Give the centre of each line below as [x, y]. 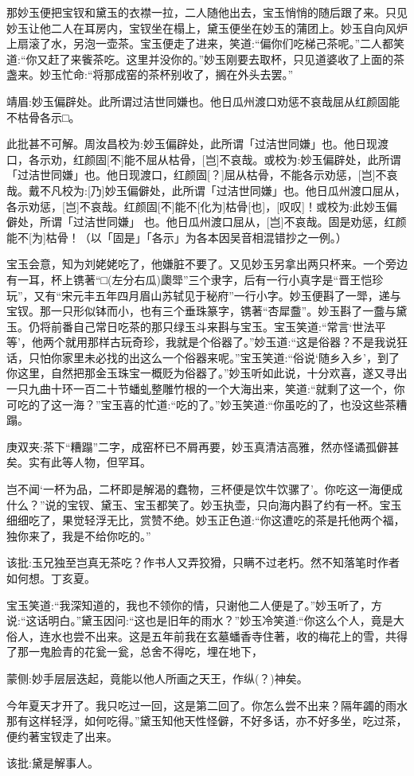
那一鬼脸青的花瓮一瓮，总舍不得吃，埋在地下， [140, 651]
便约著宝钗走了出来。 [62, 736]
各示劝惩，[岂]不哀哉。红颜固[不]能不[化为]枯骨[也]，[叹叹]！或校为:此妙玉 [196, 206]
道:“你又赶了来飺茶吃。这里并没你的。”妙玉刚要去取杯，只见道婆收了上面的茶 [206, 58]
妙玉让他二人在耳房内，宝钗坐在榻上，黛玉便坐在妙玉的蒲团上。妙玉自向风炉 [207, 27]
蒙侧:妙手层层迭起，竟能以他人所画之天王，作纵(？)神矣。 [157, 678]
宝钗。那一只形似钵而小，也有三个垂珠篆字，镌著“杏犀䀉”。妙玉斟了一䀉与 [201, 311]
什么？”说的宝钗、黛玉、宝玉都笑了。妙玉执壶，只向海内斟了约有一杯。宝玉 [204, 504]
